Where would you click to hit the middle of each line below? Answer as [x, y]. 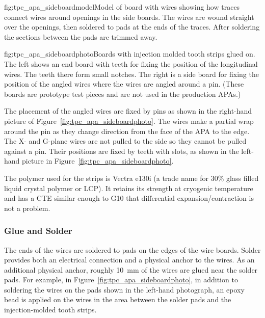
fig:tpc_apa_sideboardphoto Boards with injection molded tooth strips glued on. [130, 54]
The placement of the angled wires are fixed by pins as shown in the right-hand [128, 111]
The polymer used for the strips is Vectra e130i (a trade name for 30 [111, 178]
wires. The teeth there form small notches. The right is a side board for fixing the [131, 74]
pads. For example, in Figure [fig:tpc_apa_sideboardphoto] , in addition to [121, 280]
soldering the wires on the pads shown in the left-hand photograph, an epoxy [124, 289]
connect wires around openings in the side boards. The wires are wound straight [129, 17]
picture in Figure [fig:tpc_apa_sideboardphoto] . [98, 161]
